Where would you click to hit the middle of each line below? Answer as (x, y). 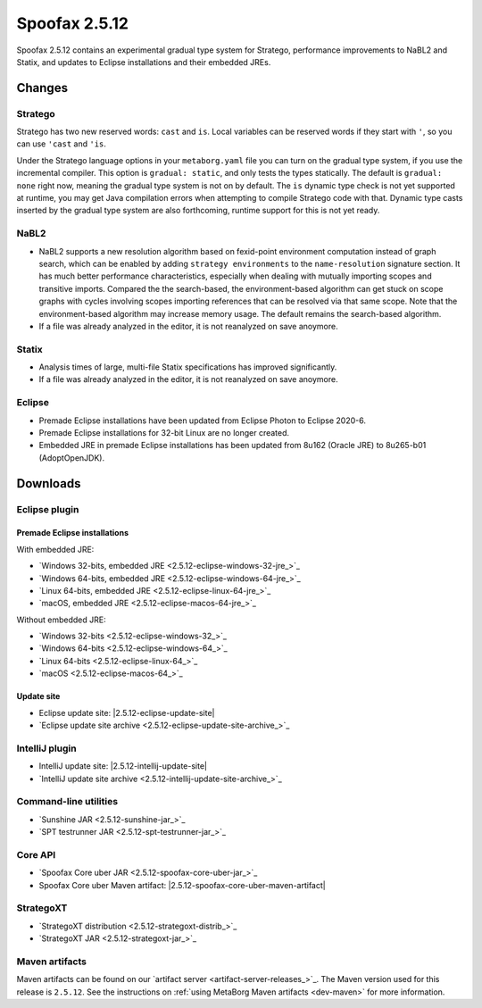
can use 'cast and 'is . (62, 144)
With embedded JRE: (55, 549)
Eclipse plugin (48, 509)
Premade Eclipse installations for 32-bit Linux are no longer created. (164, 432)
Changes (42, 88)
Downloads (49, 483)
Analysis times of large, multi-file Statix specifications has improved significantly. (188, 367)
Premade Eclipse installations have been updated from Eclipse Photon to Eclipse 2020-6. (202, 421)
